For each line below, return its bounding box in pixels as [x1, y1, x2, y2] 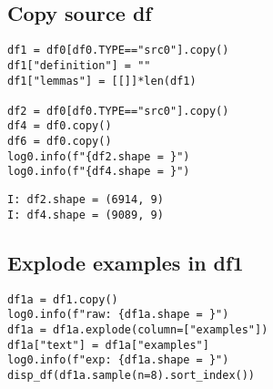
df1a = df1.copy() [7, 292, 118, 306]
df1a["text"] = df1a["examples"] [7, 338, 209, 352]
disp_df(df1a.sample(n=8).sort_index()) [7, 368, 256, 382]
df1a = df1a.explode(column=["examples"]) [7, 322, 268, 336]
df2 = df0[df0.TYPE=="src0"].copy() [7, 104, 229, 118]
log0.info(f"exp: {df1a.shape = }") [7, 353, 229, 367]
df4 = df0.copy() [7, 119, 112, 133]
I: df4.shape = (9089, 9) [7, 208, 164, 221]
